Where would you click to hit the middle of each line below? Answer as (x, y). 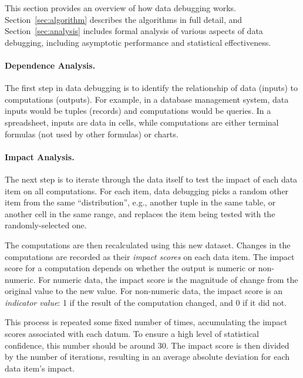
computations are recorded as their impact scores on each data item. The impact (150, 256)
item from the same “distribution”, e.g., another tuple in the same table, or (140, 202)
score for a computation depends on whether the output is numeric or (130, 268)
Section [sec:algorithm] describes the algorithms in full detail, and (124, 19)
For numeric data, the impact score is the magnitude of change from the (168, 279)
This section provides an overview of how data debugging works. (120, 8)
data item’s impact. (40, 368)
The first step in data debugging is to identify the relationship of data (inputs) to (151, 88)
